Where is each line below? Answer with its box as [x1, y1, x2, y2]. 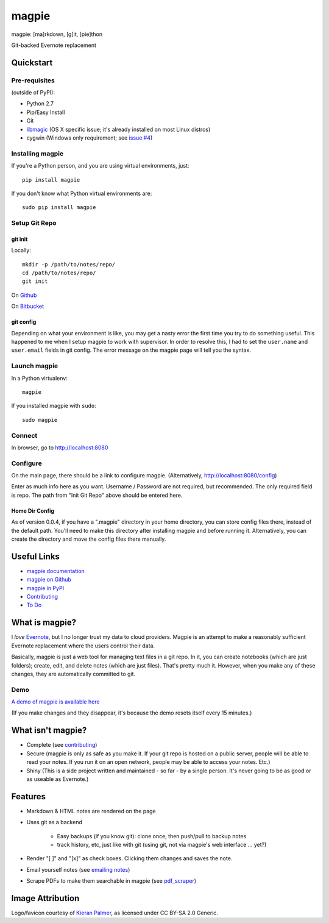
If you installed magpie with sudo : [11, 402, 97, 410]
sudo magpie [22, 416, 58, 423]
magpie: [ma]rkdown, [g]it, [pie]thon [11, 30, 103, 38]
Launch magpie [11, 362, 58, 370]
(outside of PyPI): [11, 89, 55, 96]
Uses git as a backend [26, 819, 82, 826]
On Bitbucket [11, 302, 44, 310]
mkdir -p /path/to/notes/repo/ [22, 261, 116, 268]
